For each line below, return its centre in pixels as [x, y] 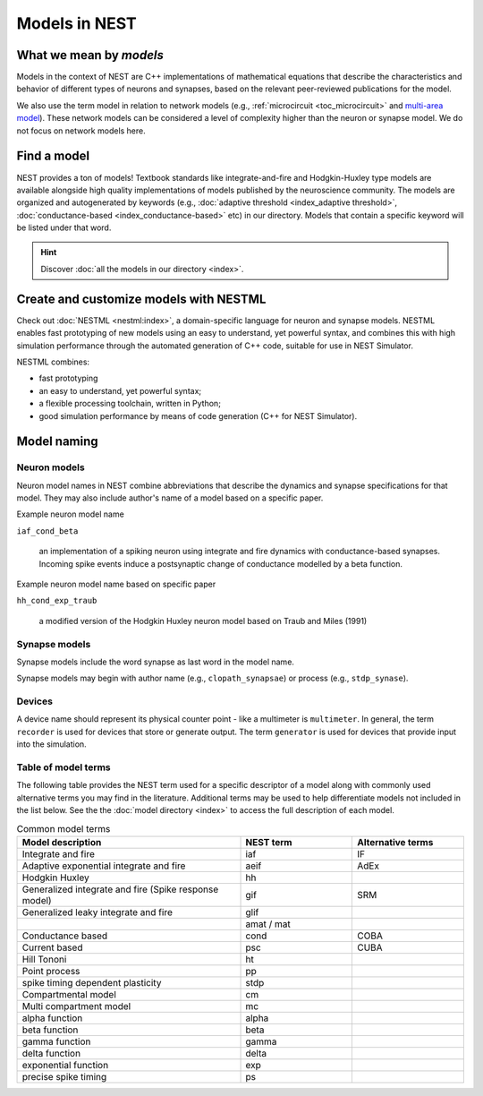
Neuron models [51, 467]
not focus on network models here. [81, 131]
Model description [62, 842]
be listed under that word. [64, 227]
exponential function [65, 1065]
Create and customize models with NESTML [141, 299]
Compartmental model [69, 994]
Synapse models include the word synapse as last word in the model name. [156, 662]
